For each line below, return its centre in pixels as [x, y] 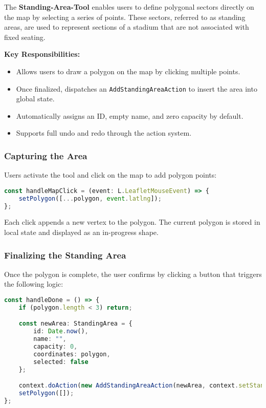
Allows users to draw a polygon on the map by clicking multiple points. [128, 71]
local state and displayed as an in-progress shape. [81, 232]
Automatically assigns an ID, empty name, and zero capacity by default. [130, 115]
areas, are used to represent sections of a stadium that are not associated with [127, 27]
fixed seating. [25, 37]
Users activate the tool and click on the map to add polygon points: [110, 175]
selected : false [61, 362]
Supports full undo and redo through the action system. [104, 133]
